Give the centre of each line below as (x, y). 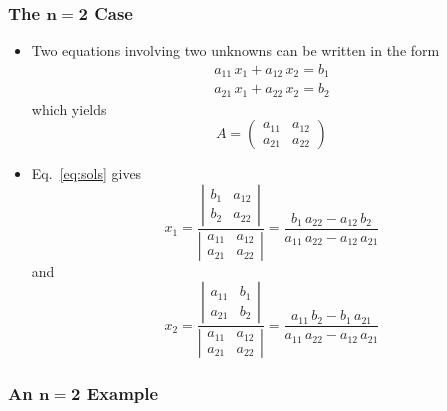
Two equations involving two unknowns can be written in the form (235, 50)
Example (122, 393)
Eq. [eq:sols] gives (86, 173)
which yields (69, 108)
